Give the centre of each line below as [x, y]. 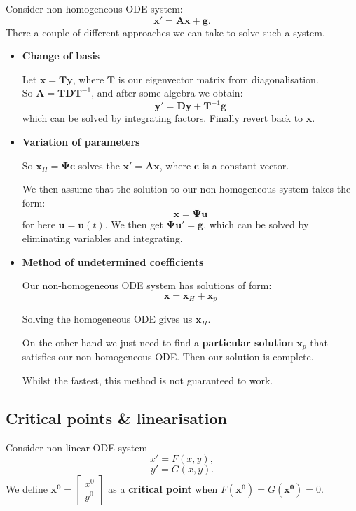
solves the [99, 165]
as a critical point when [163, 489]
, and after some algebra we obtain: [167, 93]
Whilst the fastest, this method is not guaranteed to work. [148, 380]
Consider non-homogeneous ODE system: [94, 8]
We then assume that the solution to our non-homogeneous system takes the [186, 189]
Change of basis [61, 56]
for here [39, 224]
